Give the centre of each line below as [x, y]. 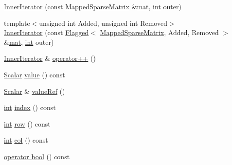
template [17, 23]
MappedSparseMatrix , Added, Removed [159, 32]
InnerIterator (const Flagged [46, 32]
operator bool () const [37, 156]
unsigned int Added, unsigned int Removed [103, 23]
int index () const [30, 107]
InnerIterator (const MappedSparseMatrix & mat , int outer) [93, 6]
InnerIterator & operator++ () [50, 58]
